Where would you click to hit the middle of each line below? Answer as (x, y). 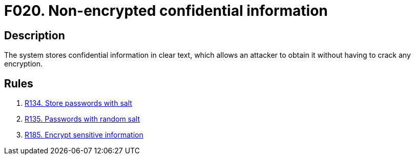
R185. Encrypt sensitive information (84, 135)
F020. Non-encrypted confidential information (166, 11)
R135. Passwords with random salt (82, 119)
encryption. (24, 64)
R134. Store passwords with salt (78, 103)
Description (35, 35)
